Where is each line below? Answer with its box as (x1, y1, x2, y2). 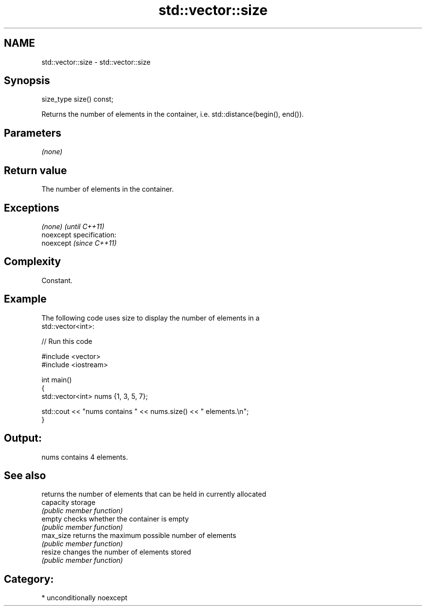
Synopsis (4, 74, 50, 87)
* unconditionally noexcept (41, 593, 127, 602)
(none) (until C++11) (41, 222, 105, 231)
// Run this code (41, 337, 92, 345)
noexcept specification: (41, 230, 117, 239)
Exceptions (4, 201, 59, 214)
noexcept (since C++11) (41, 238, 117, 247)
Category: (4, 573, 54, 585)
